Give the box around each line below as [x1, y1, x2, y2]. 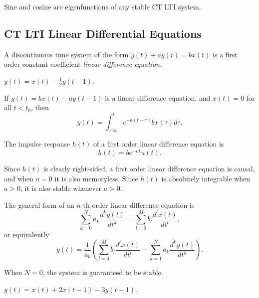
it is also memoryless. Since [54, 173, 138, 183]
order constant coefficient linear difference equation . [4, 59, 162, 69]
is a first [213, 49, 238, 59]
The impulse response [4, 139, 70, 149]
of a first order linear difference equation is [93, 139, 224, 149]
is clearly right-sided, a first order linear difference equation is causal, [43, 163, 255, 173]
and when [4, 173, 34, 183]
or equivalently [4, 229, 49, 239]
